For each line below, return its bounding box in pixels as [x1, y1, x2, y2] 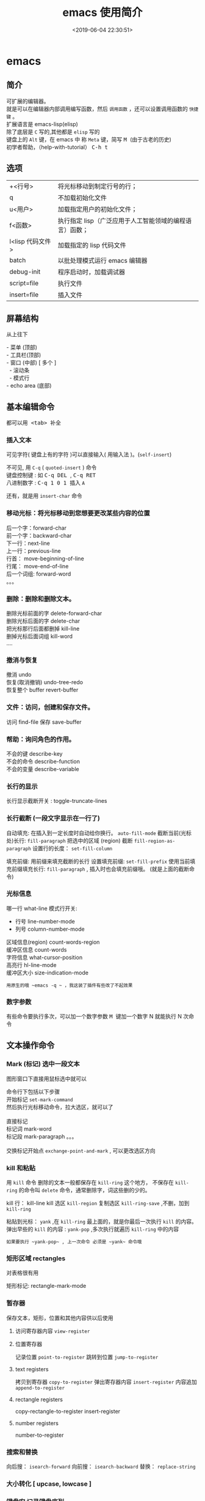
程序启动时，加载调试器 [57, 268, 126, 276]
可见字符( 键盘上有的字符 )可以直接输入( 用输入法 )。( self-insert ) [6, 451, 172, 458]
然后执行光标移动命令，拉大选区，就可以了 [6, 1103, 113, 1110]
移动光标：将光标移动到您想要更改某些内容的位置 [6, 509, 151, 517]
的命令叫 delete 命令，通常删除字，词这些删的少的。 [18, 1186, 151, 1194]
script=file [9, 279, 39, 287]
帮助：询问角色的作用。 [6, 735, 75, 743]
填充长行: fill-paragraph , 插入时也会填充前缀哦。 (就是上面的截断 [22, 865, 190, 873]
